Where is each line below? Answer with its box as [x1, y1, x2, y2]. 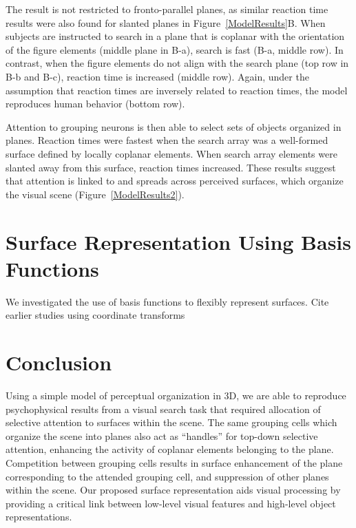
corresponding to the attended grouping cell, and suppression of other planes [6, 469, 329, 483]
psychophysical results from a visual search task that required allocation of [6, 401, 321, 416]
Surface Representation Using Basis [6, 227, 352, 255]
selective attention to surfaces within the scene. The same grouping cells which [6, 415, 337, 430]
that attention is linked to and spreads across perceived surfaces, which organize [6, 173, 344, 188]
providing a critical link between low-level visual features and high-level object [6, 496, 336, 510]
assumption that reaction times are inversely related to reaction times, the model [6, 83, 348, 97]
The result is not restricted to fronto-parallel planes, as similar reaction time [6, 2, 328, 16]
